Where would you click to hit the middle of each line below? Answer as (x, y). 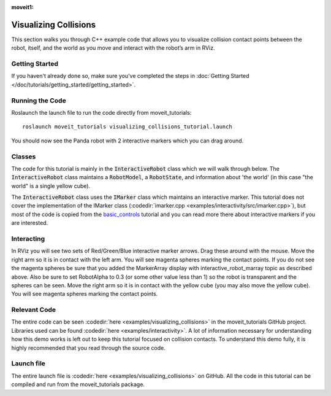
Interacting (28, 239)
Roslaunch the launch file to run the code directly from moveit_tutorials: (101, 112)
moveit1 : (22, 7)
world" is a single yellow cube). (51, 186)
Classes (24, 157)
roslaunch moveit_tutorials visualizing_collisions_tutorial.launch (127, 127)
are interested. (30, 223)
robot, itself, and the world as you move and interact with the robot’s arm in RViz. (113, 48)
